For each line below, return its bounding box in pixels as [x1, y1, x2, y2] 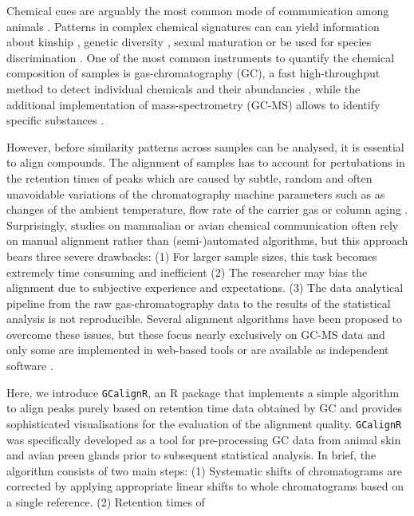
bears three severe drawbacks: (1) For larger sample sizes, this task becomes [6, 247, 377, 264]
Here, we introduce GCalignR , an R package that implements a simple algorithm [6, 384, 400, 400]
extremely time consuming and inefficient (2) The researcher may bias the [6, 263, 368, 280]
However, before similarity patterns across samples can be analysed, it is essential [6, 138, 404, 155]
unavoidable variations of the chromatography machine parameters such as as [6, 185, 385, 202]
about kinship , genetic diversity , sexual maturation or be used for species [6, 33, 372, 50]
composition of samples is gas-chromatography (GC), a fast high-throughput [6, 65, 380, 81]
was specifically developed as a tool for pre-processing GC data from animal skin [6, 431, 401, 447]
